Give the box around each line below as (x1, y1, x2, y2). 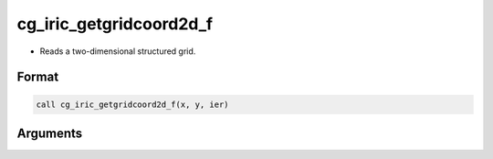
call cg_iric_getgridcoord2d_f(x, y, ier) (36, 99, 229, 110)
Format (16, 69, 59, 85)
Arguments (16, 125, 83, 141)
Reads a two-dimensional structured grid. (39, 46, 196, 57)
